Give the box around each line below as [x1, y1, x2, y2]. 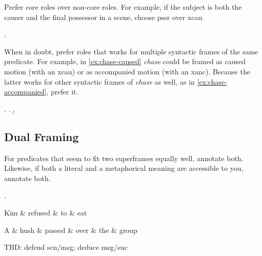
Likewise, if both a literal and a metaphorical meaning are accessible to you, [4, 163, 244, 173]
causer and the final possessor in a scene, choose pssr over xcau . [4, 11, 205, 22]
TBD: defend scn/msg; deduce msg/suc [4, 242, 128, 252]
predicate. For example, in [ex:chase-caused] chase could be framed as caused [4, 56, 246, 67]
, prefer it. [46, 86, 78, 97]
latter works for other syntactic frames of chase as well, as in [4, 76, 195, 87]
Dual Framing [4, 128, 79, 144]
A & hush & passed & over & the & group [4, 224, 137, 235]
